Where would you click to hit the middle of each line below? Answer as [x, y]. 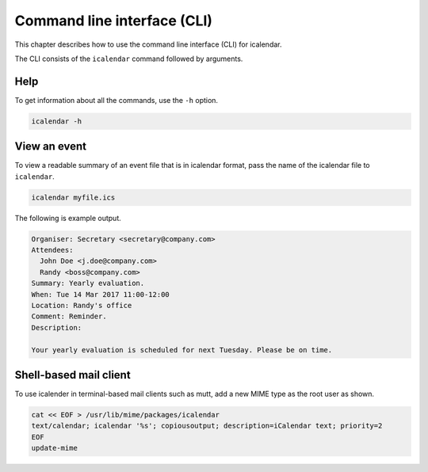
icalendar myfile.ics [73, 197]
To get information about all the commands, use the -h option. [116, 100]
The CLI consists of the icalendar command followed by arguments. [129, 59]
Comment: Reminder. [69, 316]
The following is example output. [68, 218]
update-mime [55, 448]
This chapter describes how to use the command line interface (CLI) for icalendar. [148, 44]
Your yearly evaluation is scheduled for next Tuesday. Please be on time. [182, 350]
